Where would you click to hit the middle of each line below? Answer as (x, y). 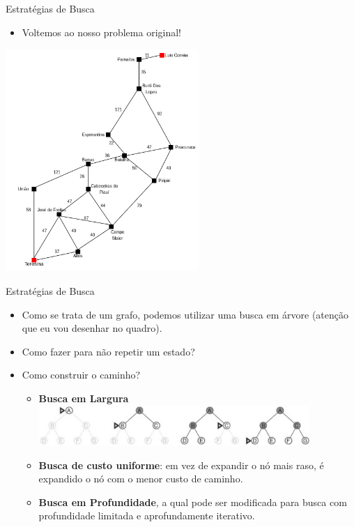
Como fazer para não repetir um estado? (108, 351)
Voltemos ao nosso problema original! (101, 32)
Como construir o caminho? (81, 375)
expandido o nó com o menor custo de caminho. (141, 479)
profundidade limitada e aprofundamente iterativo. (147, 515)
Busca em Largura (84, 398)
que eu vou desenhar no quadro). (92, 328)
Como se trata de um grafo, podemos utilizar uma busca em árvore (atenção (185, 314)
